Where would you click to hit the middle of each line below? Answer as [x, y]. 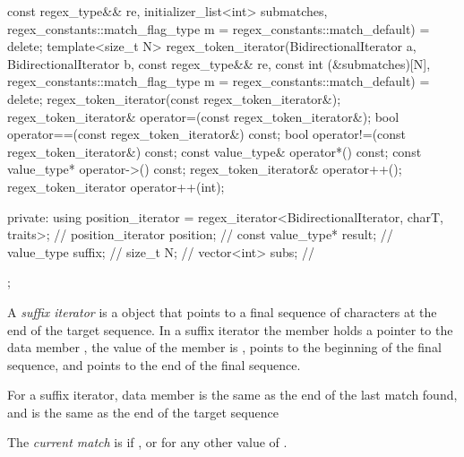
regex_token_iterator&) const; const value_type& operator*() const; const [215, 151]
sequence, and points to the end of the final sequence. [154, 364]
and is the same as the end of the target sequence [143, 412]
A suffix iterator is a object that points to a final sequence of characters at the [222, 311]
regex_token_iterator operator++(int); [116, 186]
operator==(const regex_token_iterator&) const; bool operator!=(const [207, 134]
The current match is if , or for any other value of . [147, 442]
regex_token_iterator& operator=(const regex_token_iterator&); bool [203, 116]
